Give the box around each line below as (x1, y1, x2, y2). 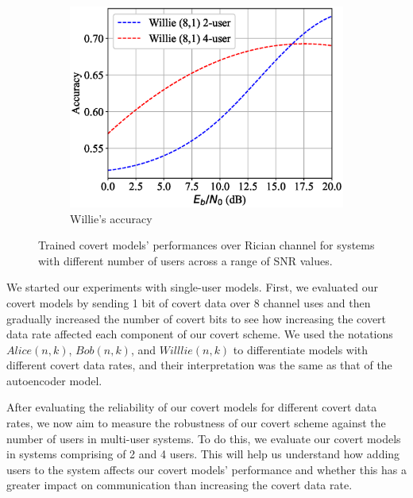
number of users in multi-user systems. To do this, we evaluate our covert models (6, 430, 401, 446)
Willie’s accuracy (70, 210, 152, 226)
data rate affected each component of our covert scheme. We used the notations (6, 326, 393, 342)
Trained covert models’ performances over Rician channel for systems (38, 237, 375, 253)
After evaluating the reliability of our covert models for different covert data (6, 399, 377, 415)
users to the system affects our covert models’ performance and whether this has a (6, 461, 407, 477)
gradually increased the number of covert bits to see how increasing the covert (6, 310, 387, 326)
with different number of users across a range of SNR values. (38, 252, 333, 268)
